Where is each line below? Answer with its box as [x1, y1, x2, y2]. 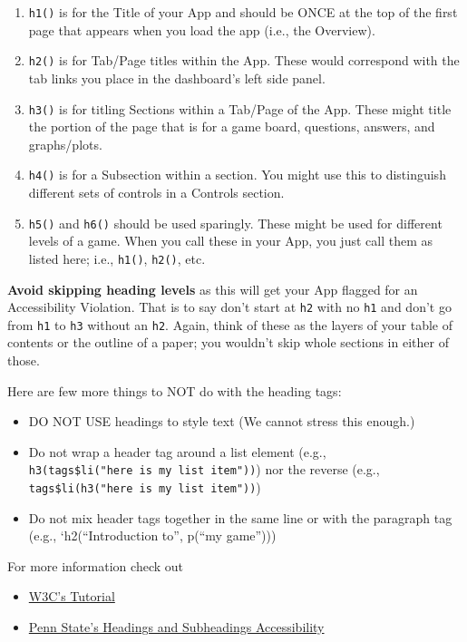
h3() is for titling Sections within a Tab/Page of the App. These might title [28, 99, 452, 118]
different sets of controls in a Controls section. [28, 183, 285, 201]
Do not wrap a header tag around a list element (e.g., [28, 442, 326, 461]
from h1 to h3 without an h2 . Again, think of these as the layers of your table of [7, 315, 452, 334]
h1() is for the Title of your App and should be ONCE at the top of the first [28, 3, 458, 21]
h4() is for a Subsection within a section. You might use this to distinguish [28, 165, 446, 184]
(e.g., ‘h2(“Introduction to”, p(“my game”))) [28, 526, 277, 545]
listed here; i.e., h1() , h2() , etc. [28, 248, 206, 267]
